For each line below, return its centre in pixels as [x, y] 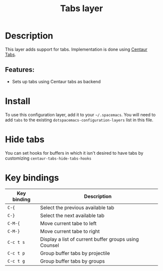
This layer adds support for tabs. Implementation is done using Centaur [76, 49]
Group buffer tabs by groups [73, 261]
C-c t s [16, 242]
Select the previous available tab [77, 207]
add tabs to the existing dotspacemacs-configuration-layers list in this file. [79, 120]
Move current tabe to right [70, 231]
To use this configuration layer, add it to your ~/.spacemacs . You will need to [81, 114]
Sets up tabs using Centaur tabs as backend [56, 81]
